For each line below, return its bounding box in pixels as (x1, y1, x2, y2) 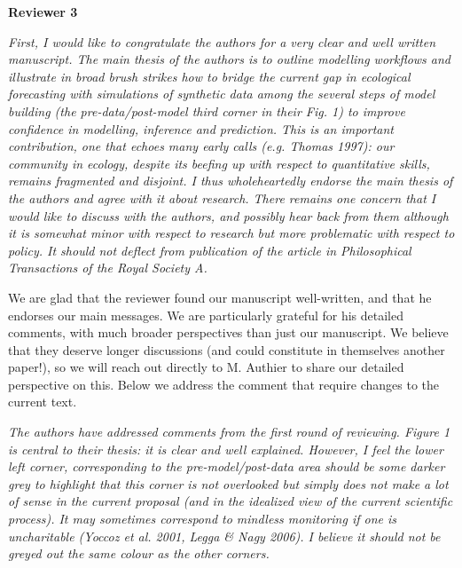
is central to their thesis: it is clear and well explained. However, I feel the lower (8, 439, 443, 458)
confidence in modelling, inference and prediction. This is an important (8, 119, 394, 138)
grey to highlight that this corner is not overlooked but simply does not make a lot (8, 474, 449, 493)
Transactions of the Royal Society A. (8, 258, 208, 277)
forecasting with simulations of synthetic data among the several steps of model (8, 84, 435, 103)
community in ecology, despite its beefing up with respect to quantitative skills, (8, 154, 430, 172)
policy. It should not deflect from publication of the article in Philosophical (8, 241, 411, 259)
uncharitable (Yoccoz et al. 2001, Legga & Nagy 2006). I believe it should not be (8, 526, 441, 545)
